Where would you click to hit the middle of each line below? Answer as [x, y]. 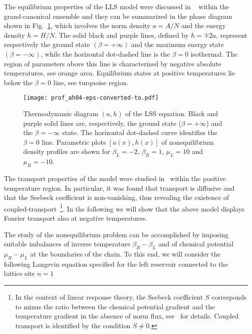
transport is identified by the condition [73, 325]
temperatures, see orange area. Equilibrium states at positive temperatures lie [119, 73]
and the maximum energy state [177, 44]
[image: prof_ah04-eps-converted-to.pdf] [91, 98]
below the [18, 82]
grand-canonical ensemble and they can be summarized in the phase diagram [118, 16]
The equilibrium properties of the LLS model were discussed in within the [117, 6]
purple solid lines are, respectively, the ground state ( [102, 123]
